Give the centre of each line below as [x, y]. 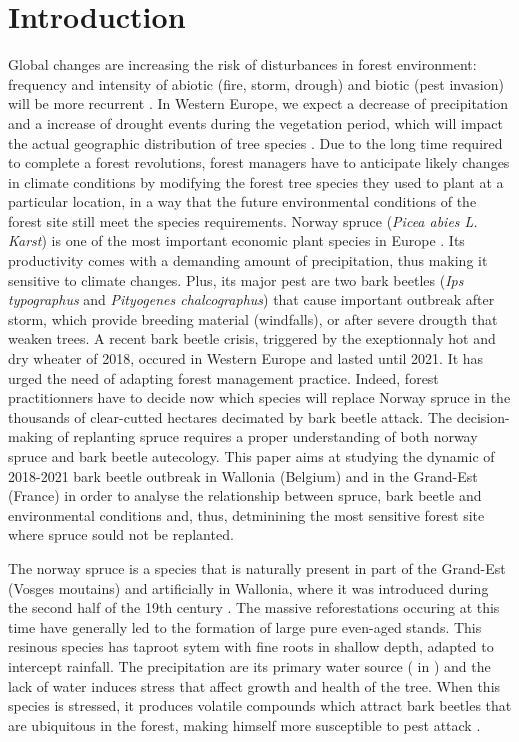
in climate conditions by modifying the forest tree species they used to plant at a [256, 181]
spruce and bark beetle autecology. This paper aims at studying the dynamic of [251, 456]
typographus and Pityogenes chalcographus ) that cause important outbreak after [251, 299]
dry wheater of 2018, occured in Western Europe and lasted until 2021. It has [246, 358]
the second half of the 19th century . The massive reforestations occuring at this [254, 607]
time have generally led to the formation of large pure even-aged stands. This [245, 626]
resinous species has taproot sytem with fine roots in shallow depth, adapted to [251, 646]
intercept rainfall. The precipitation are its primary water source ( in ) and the [249, 665]
